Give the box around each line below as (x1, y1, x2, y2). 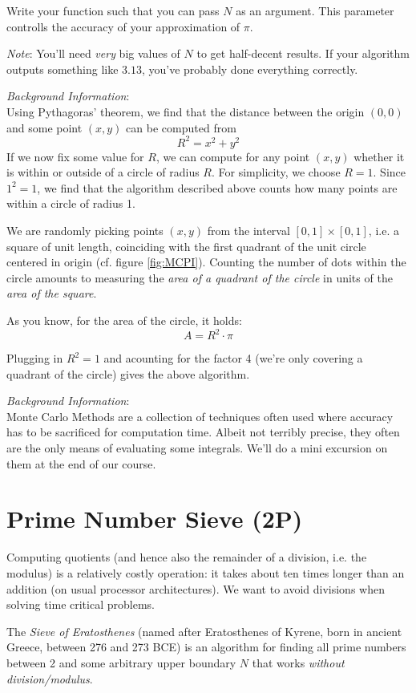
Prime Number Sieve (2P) (6, 502, 303, 535)
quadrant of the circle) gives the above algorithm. (6, 365, 250, 382)
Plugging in (6, 350, 63, 367)
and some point (6, 119, 83, 136)
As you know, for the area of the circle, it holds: (6, 312, 242, 328)
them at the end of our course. (6, 455, 156, 472)
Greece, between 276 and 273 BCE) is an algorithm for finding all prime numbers (6, 638, 406, 655)
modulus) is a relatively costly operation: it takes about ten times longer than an (6, 564, 405, 581)
